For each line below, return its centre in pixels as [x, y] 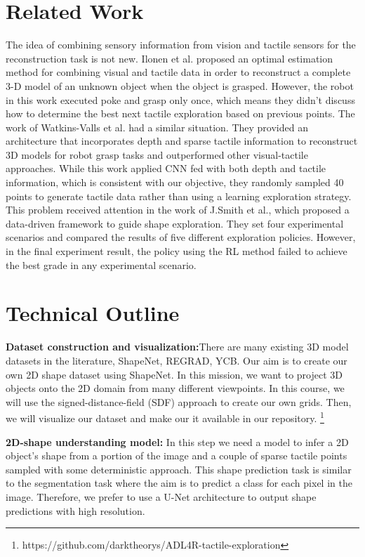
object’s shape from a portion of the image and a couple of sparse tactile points [177, 456]
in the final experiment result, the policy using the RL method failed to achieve [177, 251]
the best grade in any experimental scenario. [101, 264]
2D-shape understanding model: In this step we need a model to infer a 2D [177, 441]
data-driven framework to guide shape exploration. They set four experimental [175, 223]
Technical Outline [93, 313]
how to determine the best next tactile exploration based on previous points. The [180, 113]
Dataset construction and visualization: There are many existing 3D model [177, 347]
